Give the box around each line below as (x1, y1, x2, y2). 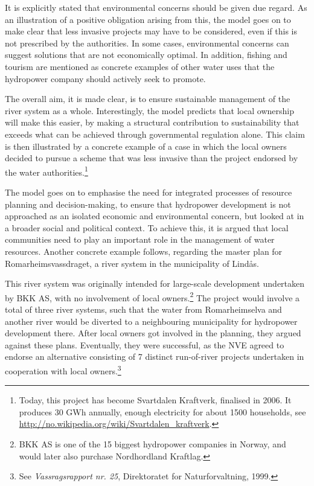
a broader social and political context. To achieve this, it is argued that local (5, 221, 289, 234)
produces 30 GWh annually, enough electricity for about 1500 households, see (19, 405, 306, 418)
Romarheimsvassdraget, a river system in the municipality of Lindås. (5, 257, 259, 269)
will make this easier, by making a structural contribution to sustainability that (5, 116, 300, 129)
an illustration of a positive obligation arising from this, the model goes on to (5, 13, 291, 25)
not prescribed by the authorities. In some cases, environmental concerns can (5, 36, 289, 49)
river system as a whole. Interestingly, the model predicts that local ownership (5, 104, 294, 117)
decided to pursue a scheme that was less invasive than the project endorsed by (5, 152, 298, 164)
